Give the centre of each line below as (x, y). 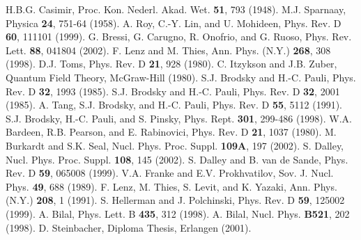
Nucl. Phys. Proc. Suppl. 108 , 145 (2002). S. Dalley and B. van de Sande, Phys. (177, 159)
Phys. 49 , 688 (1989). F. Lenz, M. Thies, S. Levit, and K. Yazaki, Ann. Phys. (171, 186)
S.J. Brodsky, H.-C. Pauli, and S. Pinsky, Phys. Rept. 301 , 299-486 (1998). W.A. (179, 118)
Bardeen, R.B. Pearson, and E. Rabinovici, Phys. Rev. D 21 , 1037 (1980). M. (171, 132)
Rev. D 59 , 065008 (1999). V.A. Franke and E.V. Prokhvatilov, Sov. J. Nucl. (170, 173)
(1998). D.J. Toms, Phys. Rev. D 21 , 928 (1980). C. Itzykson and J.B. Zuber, (171, 64)
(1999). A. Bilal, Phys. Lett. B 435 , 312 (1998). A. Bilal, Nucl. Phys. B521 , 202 (178, 213)
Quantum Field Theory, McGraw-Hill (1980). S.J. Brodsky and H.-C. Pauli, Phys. (181, 77)
